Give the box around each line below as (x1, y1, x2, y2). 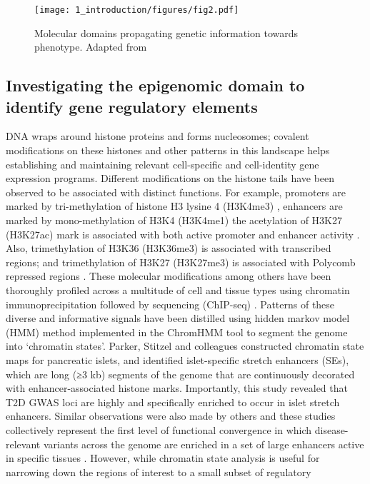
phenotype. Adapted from (34, 39, 147, 54)
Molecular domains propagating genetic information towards (34, 25, 299, 40)
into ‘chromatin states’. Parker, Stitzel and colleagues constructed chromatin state (6, 338, 364, 353)
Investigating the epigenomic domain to (6, 74, 305, 96)
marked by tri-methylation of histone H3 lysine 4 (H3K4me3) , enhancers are (6, 198, 343, 213)
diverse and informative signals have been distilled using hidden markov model (6, 311, 350, 326)
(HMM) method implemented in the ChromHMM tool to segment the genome (6, 324, 348, 339)
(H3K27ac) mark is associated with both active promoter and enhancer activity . (6, 226, 360, 241)
